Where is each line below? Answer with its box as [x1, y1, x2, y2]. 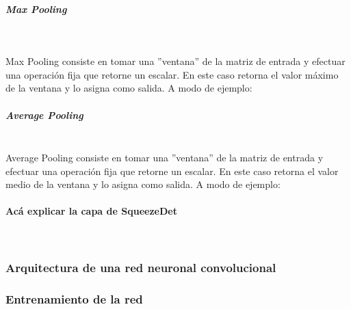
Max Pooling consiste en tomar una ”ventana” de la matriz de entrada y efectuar [5, 54, 346, 68]
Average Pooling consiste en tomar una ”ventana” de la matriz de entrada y [5, 150, 324, 165]
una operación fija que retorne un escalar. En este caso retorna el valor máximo [5, 67, 339, 81]
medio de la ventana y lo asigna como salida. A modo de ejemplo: [5, 177, 281, 191]
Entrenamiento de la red [5, 291, 143, 308]
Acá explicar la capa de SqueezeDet [5, 204, 177, 218]
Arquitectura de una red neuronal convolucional [5, 259, 276, 276]
